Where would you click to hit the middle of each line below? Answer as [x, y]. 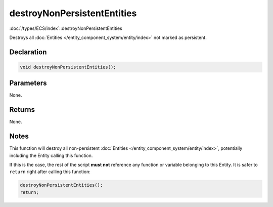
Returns [22, 110]
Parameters [28, 83]
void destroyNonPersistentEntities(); [68, 67]
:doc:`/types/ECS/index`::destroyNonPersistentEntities [66, 28]
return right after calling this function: [50, 172]
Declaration [28, 52]
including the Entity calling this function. [51, 155]
